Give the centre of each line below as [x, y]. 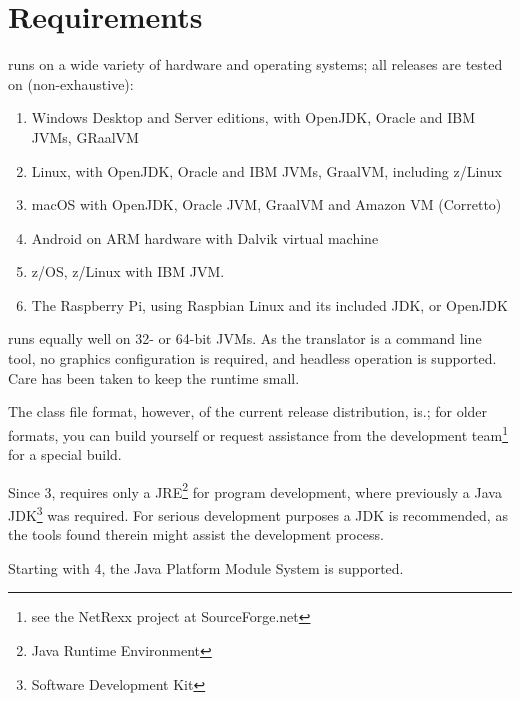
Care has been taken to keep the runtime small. [154, 377]
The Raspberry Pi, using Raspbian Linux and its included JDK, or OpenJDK [269, 304]
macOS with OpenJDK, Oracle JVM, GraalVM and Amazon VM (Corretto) [266, 204]
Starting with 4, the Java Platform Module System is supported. [206, 567]
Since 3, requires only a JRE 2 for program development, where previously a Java [255, 490]
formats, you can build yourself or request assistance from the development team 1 [258, 433]
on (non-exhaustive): [71, 83]
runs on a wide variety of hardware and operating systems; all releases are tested [255, 64]
